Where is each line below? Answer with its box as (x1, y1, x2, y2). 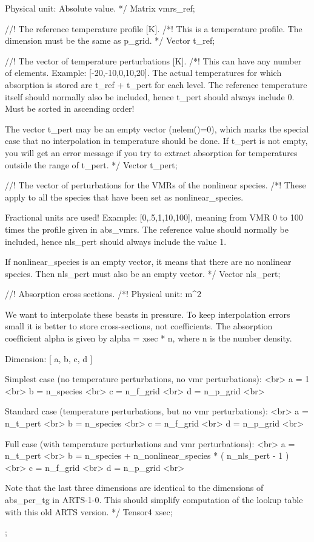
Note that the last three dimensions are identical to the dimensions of (5, 481, 264, 494)
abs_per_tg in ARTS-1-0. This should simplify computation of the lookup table (5, 493, 303, 506)
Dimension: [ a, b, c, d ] (5, 352, 93, 365)
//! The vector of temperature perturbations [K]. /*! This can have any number (5, 54, 302, 67)
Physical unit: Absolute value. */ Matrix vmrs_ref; (5, 2, 195, 14)
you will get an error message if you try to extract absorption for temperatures (5, 146, 298, 159)
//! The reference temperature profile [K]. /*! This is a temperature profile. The (5, 22, 302, 35)
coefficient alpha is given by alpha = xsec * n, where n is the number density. (5, 332, 292, 345)
